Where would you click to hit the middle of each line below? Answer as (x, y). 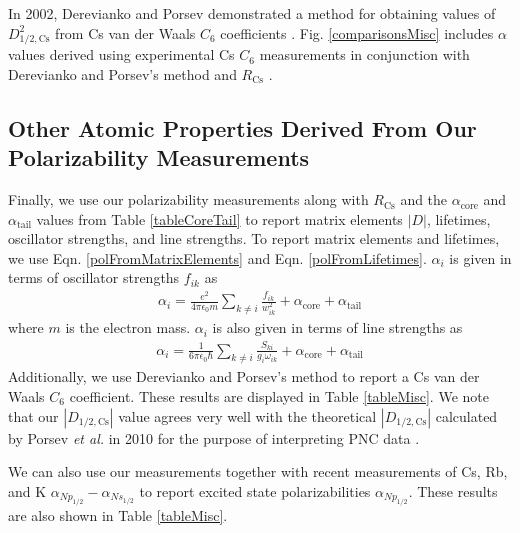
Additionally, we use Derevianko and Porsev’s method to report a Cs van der (244, 376)
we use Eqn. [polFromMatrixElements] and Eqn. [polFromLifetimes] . (217, 257)
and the (424, 199)
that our (33, 415)
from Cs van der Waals (125, 32)
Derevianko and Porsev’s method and (122, 73)
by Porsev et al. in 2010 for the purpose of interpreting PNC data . (214, 437)
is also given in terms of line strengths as (337, 327)
